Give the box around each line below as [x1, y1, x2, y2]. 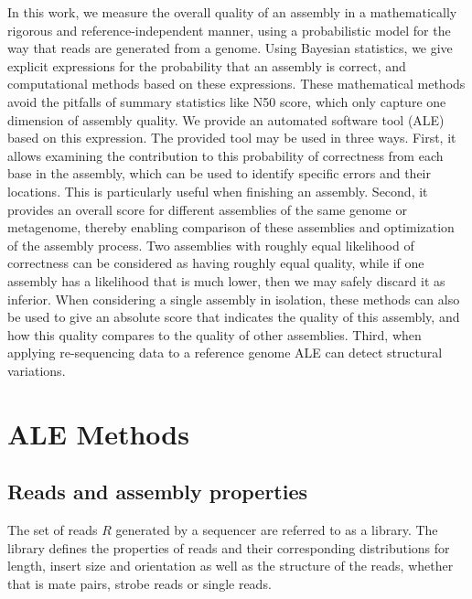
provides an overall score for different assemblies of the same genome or [7, 199, 407, 219]
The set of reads [7, 520, 98, 540]
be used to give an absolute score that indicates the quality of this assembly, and [7, 307, 460, 326]
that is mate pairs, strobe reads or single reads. [7, 573, 272, 593]
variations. [7, 360, 66, 380]
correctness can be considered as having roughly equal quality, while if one [7, 253, 424, 273]
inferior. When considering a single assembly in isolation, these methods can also [7, 289, 460, 308]
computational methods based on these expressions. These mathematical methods [7, 74, 466, 93]
